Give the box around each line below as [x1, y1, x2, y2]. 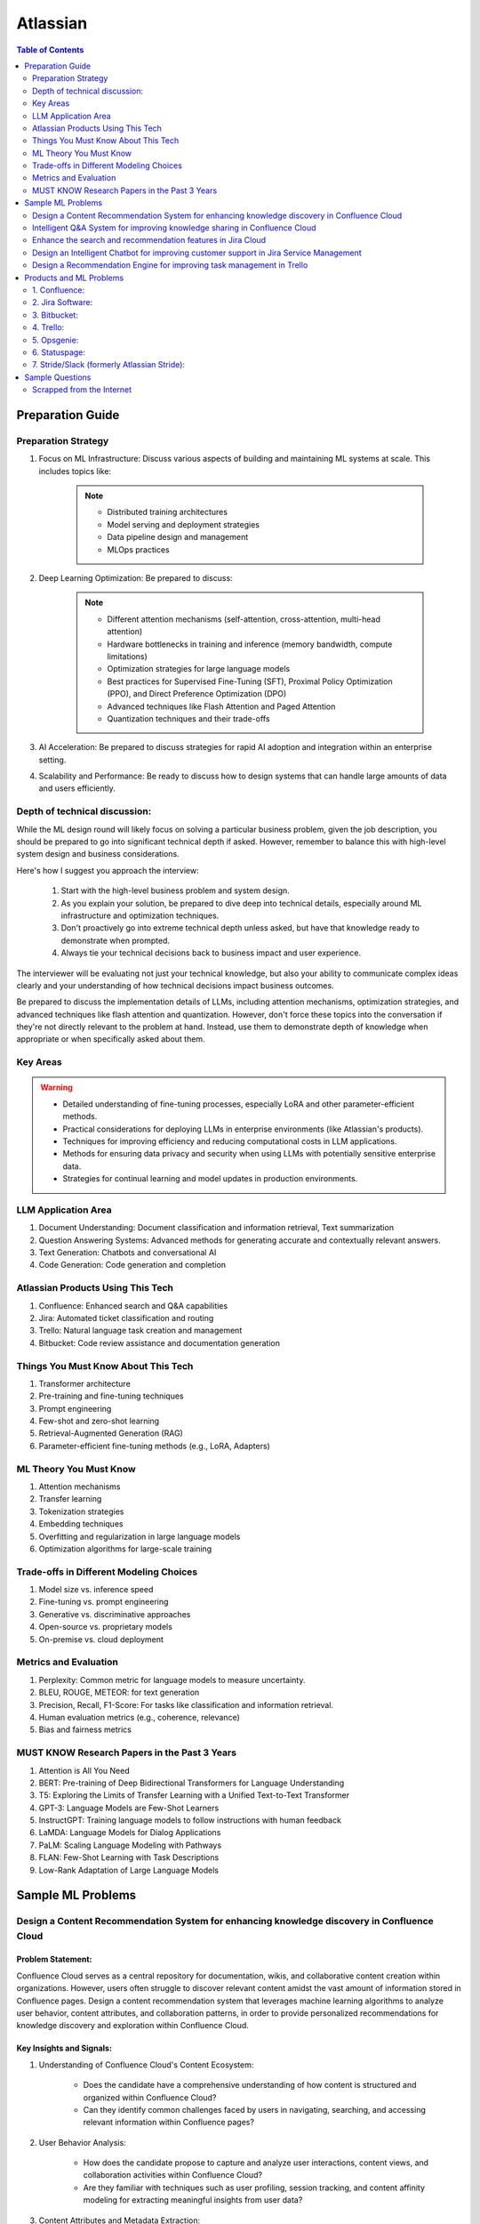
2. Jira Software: [32, 297, 93, 308]
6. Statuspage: [32, 347, 86, 358]
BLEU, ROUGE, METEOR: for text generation [38, 1687, 200, 1698]
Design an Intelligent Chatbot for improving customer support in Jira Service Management [32, 247, 362, 258]
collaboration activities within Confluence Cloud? [83, 2170, 262, 2180]
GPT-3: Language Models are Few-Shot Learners [38, 1802, 220, 1813]
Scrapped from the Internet [32, 384, 132, 395]
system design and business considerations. [16, 849, 180, 859]
